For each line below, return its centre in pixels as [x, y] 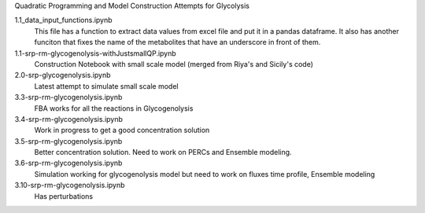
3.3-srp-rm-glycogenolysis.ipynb [68, 97]
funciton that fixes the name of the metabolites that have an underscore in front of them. [177, 42]
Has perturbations [64, 196]
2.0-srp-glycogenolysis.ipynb [63, 75]
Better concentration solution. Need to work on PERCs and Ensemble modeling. [163, 152]
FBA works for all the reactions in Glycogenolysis [114, 108]
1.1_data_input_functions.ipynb [64, 20]
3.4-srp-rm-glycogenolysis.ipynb [69, 119]
